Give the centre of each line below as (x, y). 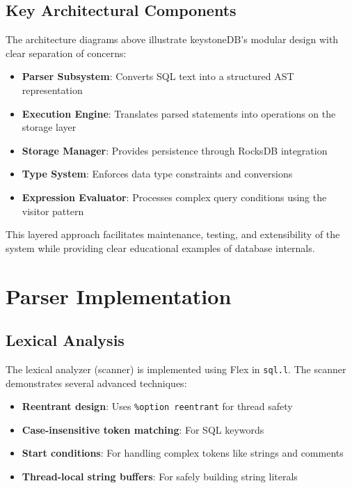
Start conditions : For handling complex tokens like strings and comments (183, 453)
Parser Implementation (119, 296)
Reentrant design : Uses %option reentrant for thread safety (157, 406)
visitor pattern (53, 211)
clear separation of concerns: (66, 53)
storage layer (49, 127)
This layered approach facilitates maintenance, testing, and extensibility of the (173, 234)
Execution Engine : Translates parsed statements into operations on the (179, 113)
